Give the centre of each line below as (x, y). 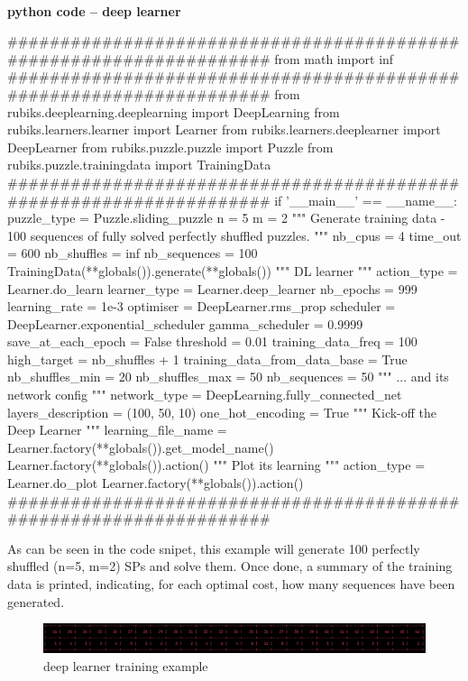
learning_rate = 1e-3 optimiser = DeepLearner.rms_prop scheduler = (202, 306)
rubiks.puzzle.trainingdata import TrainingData (139, 165)
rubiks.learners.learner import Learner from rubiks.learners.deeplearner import (224, 129)
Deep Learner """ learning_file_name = (117, 430)
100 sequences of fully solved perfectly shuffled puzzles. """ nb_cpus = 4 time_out (234, 235)
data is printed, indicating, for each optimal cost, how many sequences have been (231, 584)
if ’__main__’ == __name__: (366, 200)
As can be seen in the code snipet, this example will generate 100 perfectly (214, 548)
